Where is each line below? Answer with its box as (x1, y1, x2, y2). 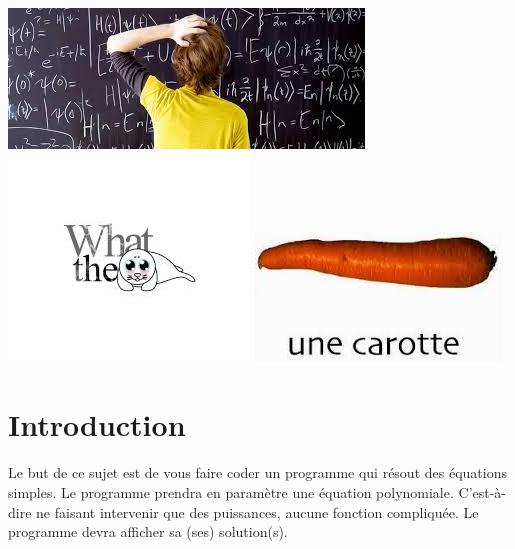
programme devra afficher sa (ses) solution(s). (8, 521, 288, 542)
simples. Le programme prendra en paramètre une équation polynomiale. (8, 481, 454, 502)
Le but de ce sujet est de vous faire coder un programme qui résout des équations (8, 462, 507, 483)
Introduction (8, 404, 186, 445)
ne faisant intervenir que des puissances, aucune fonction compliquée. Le (36, 501, 479, 522)
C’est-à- (458, 481, 507, 502)
